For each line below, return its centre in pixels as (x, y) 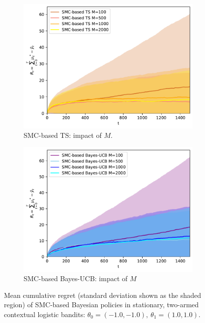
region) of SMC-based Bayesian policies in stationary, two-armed (102, 305)
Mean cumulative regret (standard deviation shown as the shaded (102, 295)
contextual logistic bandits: (45, 314)
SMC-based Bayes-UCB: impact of (76, 278)
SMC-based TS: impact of (63, 135)
